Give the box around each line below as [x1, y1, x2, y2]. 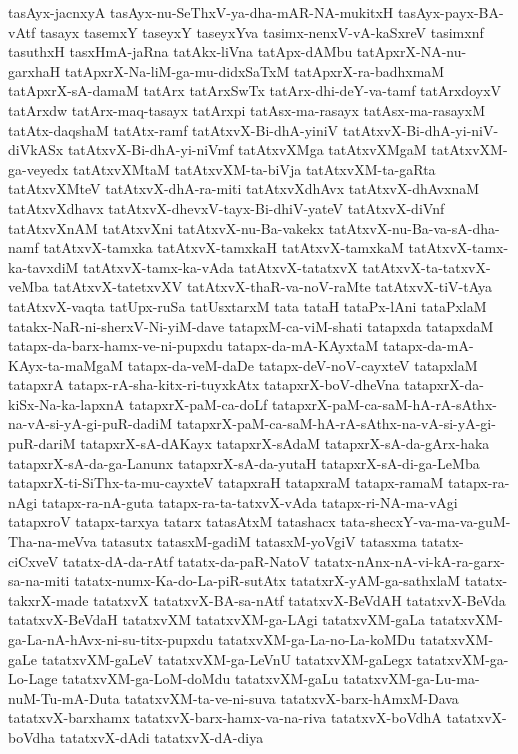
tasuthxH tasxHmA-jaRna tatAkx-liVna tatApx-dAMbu [8, 41, 353, 62]
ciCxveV [8, 550, 59, 571]
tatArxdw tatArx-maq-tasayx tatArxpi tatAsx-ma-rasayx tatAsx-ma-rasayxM [8, 99, 485, 120]
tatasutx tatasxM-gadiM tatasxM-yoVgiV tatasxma [101, 531, 417, 552]
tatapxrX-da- [404, 374, 484, 395]
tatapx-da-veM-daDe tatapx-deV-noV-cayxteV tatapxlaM [127, 354, 478, 375]
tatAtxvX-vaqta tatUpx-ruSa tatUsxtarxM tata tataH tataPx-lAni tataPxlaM [8, 295, 487, 316]
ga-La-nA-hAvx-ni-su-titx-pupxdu [8, 629, 214, 649]
